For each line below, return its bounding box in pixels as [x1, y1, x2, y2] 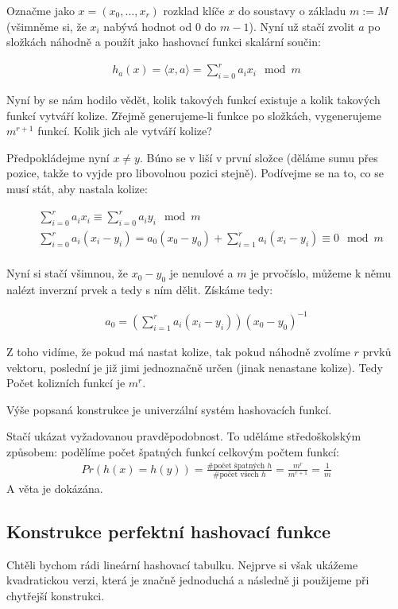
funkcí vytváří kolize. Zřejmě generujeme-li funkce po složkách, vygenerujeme [6, 107, 381, 123]
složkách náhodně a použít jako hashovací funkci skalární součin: [6, 33, 321, 50]
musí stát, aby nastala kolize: [6, 180, 148, 197]
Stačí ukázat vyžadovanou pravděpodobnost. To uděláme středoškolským [6, 428, 361, 444]
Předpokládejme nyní [6, 149, 110, 165]
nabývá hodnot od [103, 17, 192, 34]
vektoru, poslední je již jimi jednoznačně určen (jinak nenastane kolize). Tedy [6, 359, 383, 375]
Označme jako [6, 2, 75, 18]
